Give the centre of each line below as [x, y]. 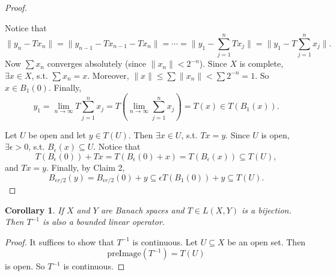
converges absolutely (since [97, 63]
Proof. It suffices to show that [60, 241]
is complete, [261, 63]
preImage [124, 254]
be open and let [57, 134]
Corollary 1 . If [34, 210]
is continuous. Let [165, 241]
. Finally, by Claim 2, [85, 167]
